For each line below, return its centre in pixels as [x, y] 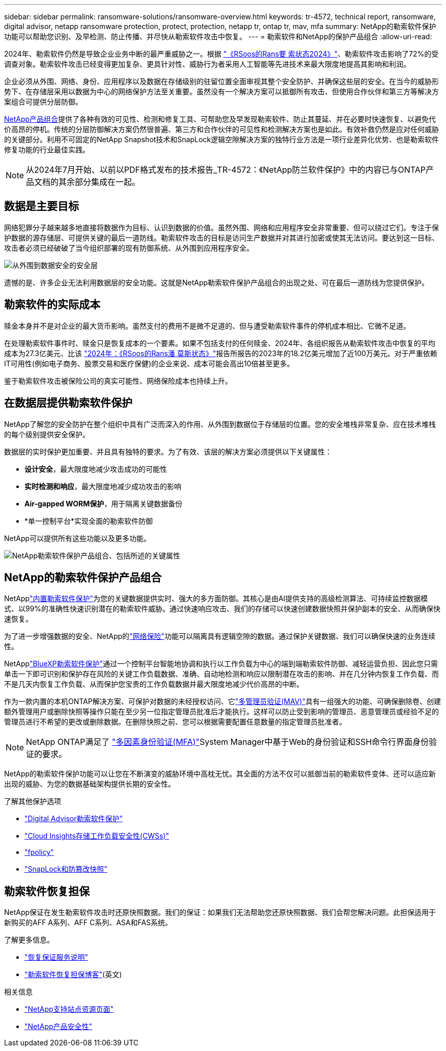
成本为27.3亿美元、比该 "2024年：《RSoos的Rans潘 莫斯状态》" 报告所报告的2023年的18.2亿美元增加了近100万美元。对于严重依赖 [221, 353]
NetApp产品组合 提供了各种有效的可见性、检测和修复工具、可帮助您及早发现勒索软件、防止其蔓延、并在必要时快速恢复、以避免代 [220, 119]
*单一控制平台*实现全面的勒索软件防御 [89, 521]
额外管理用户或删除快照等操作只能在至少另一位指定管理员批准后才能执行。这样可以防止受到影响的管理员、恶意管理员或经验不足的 [221, 712]
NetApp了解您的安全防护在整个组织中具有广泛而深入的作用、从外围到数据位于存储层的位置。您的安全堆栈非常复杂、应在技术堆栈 [220, 424]
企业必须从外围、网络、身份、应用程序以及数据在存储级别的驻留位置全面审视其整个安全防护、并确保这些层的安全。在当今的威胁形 [221, 81]
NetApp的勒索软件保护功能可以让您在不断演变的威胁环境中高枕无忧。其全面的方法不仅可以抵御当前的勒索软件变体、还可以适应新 [220, 774]
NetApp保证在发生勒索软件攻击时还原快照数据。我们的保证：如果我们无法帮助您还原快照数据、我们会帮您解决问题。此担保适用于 [220, 912]
